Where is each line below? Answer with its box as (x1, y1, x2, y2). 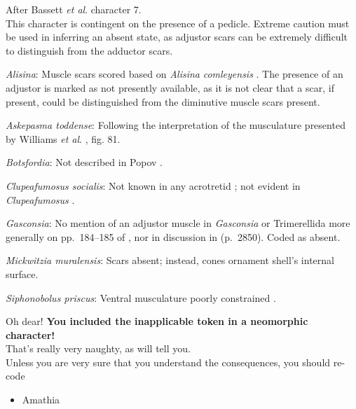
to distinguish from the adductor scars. (6, 43, 173, 57)
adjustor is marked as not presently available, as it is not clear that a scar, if (6, 80, 334, 95)
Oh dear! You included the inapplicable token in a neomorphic (6, 314, 308, 328)
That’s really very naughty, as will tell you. (6, 341, 191, 356)
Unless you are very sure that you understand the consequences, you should (6, 354, 331, 369)
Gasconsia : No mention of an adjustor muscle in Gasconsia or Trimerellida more (6, 216, 350, 230)
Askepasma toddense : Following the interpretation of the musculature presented (6, 118, 345, 132)
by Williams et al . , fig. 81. (6, 131, 121, 146)
